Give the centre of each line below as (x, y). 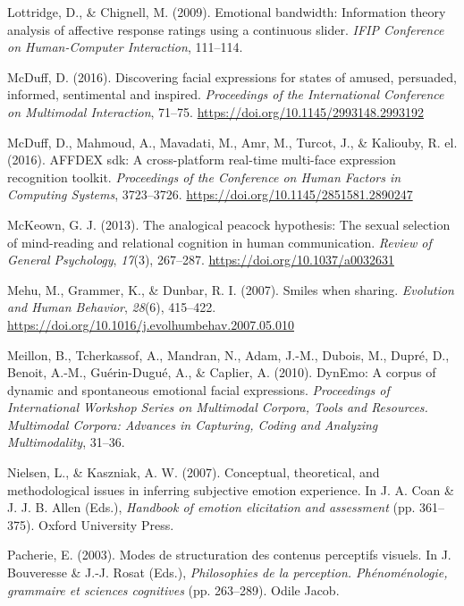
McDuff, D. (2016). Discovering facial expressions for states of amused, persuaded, (232, 76)
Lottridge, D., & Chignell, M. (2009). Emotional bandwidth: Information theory (227, 12)
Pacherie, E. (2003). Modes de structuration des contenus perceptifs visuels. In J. (229, 555)
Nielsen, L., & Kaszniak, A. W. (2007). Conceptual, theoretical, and (194, 472)
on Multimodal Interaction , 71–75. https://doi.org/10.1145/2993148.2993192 (215, 111)
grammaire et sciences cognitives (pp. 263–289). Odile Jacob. (173, 589)
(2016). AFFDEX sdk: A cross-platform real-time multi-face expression (202, 160)
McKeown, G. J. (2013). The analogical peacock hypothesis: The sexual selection (229, 224)
